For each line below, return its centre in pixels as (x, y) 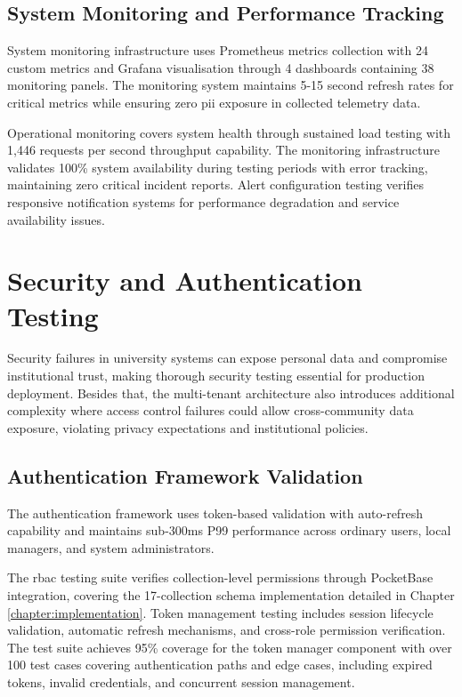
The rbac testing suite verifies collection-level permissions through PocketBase (220, 577)
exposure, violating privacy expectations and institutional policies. (188, 427)
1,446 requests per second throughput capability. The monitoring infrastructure (223, 150)
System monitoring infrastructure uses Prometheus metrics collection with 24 (218, 50)
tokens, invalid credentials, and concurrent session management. (181, 681)
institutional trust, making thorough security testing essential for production (216, 376)
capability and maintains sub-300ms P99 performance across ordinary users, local (229, 530)
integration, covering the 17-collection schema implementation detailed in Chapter (231, 595)
